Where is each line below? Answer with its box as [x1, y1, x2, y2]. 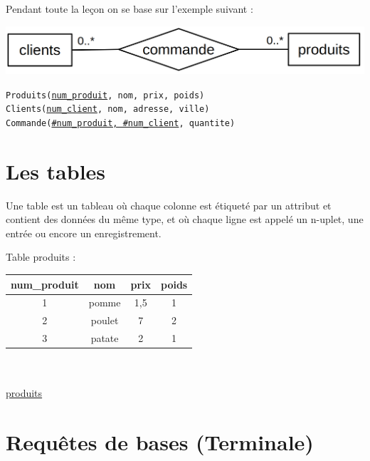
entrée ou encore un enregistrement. [6, 225, 162, 240]
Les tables [6, 156, 106, 185]
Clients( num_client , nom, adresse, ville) [6, 104, 210, 115]
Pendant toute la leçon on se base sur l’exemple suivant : [6, 1, 253, 16]
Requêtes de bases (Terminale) [6, 428, 314, 457]
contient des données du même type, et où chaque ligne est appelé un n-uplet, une [6, 212, 364, 227]
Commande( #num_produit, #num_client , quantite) [6, 118, 236, 128]
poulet [90, 313, 119, 328]
